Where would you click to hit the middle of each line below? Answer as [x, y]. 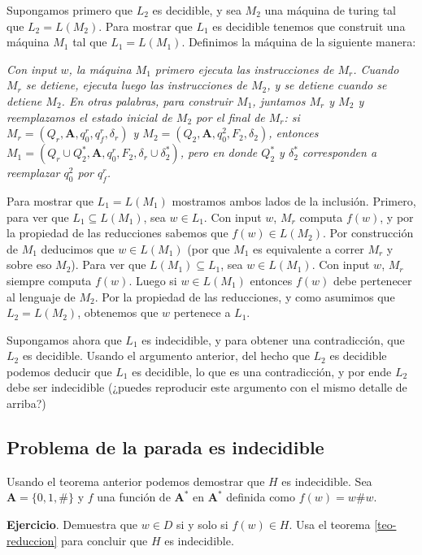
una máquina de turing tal [330, 10]
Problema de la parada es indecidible [165, 447]
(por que [209, 248]
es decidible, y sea [197, 10]
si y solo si [202, 525]
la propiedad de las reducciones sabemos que [117, 233]
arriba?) [26, 403]
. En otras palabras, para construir [147, 100]
